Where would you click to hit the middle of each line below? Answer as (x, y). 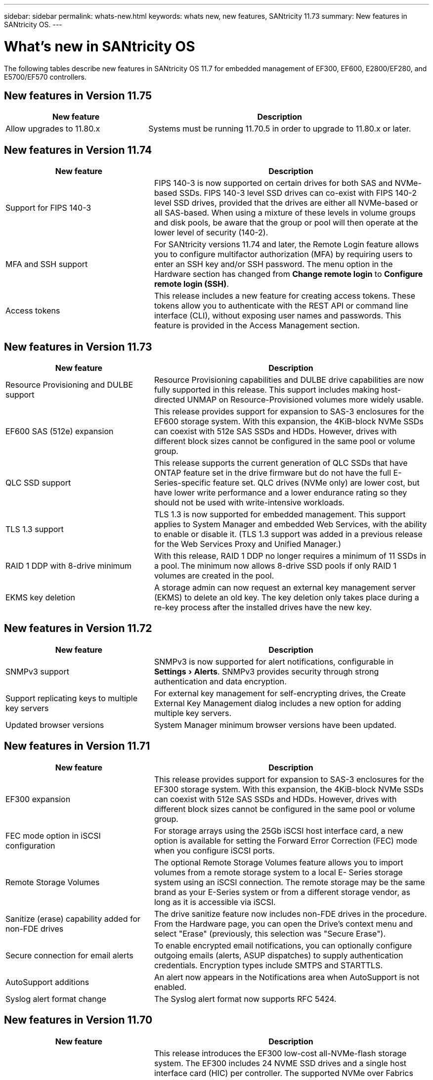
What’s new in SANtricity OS (100, 46)
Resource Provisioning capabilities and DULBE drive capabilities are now (289, 380)
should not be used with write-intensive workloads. (249, 503)
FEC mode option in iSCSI (53, 835)
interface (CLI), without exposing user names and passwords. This (278, 316)
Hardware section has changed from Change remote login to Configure (288, 274)
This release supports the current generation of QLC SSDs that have (281, 463)
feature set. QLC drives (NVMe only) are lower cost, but (316, 483)
